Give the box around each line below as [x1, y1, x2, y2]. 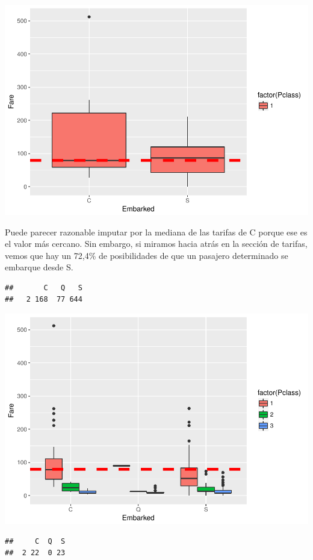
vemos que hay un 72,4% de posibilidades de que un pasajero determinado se [5, 249, 288, 261]
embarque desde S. [5, 261, 73, 273]
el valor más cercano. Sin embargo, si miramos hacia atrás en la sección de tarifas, [5, 237, 308, 250]
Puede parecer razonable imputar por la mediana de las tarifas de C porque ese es [5, 225, 308, 238]
